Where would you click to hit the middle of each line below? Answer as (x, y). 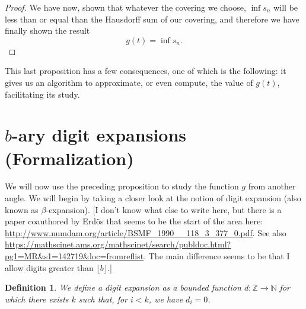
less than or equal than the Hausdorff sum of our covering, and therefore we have (152, 19)
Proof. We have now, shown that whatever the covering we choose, (125, 7)
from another (272, 186)
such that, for (103, 299)
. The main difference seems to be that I (217, 256)
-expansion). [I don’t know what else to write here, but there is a (164, 209)
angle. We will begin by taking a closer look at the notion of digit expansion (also (153, 198)
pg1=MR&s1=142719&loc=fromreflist (74, 256)
